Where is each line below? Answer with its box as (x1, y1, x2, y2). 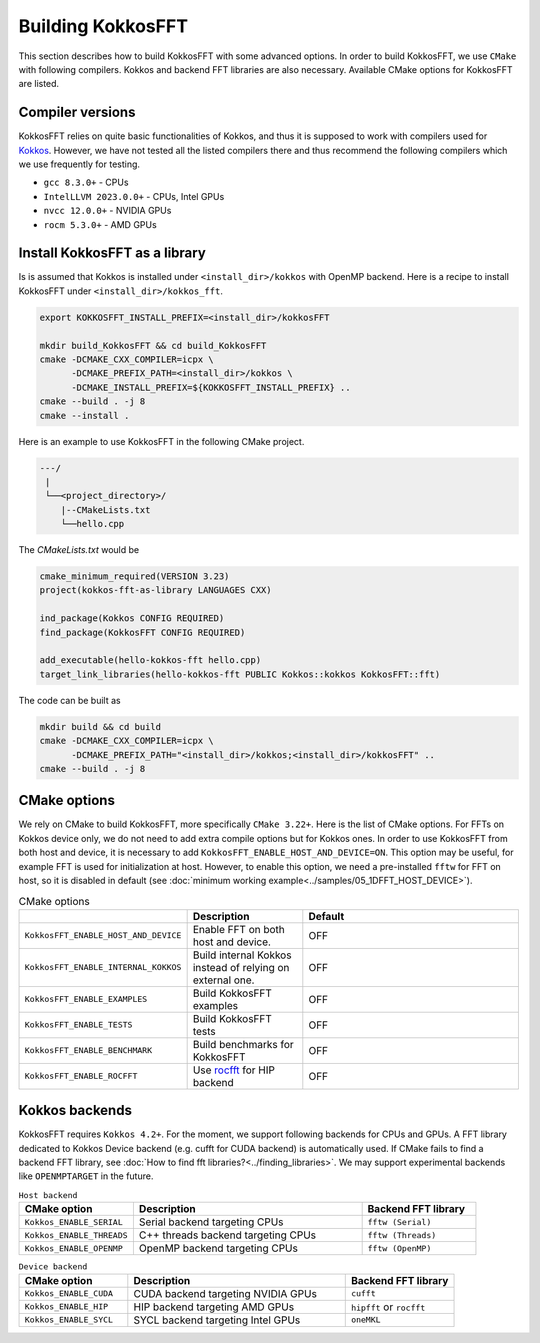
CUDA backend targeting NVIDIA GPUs (133, 1286, 317, 1300)
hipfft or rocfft (350, 1300, 426, 1314)
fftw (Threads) (367, 1230, 437, 1240)
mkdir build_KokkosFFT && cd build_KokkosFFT (39, 340, 267, 351)
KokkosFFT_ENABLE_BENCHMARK (24, 1045, 153, 1056)
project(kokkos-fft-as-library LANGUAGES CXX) (39, 585, 272, 596)
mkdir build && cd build (39, 721, 162, 732)
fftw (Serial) (367, 1216, 432, 1227)
